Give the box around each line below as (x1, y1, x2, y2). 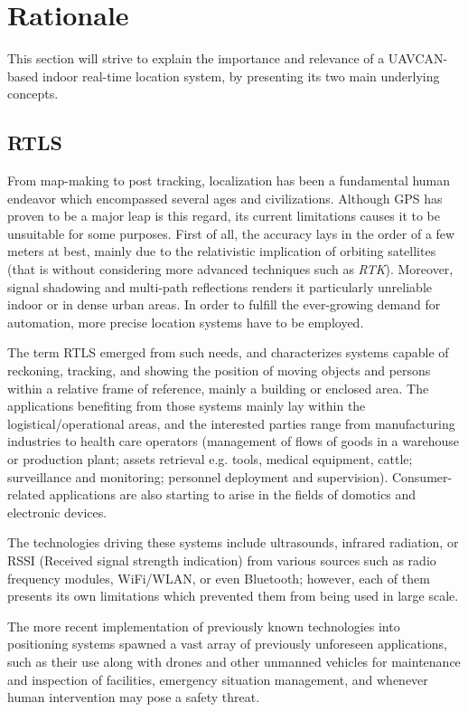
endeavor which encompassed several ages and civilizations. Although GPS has (7, 188, 443, 207)
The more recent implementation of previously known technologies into (7, 616, 400, 635)
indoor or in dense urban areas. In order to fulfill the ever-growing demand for (7, 295, 441, 314)
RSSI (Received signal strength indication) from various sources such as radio (7, 550, 436, 569)
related (7, 485, 46, 504)
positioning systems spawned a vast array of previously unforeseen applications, (7, 634, 447, 653)
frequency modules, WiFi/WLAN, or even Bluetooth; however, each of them (7, 568, 430, 587)
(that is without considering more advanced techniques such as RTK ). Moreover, (7, 260, 454, 279)
